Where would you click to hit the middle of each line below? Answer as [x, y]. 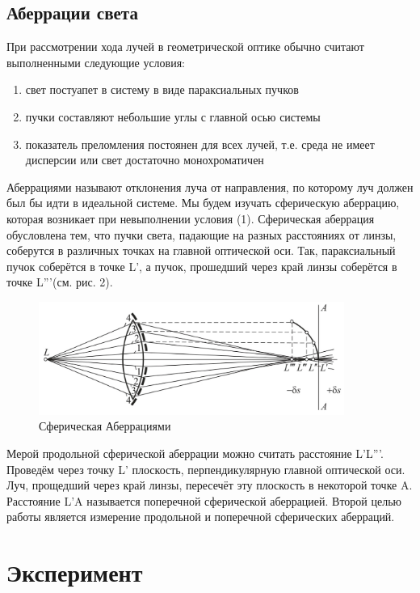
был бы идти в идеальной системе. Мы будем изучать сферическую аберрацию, [203, 203]
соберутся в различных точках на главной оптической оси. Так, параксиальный [201, 250]
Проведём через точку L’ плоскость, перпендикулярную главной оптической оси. [206, 469]
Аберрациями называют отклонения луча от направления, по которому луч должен [210, 186]
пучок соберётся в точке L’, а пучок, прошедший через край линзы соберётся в [202, 266]
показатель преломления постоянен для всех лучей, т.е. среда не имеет [200, 144]
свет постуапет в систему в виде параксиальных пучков [162, 89]
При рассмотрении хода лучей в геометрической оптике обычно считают [185, 47]
